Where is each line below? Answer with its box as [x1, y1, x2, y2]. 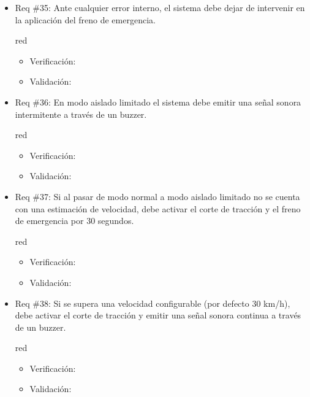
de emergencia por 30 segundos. [15, 214, 134, 227]
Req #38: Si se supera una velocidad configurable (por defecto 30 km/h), [15, 296, 290, 309]
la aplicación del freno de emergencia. [15, 13, 156, 26]
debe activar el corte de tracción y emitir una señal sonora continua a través [15, 309, 301, 322]
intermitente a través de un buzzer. [15, 107, 147, 120]
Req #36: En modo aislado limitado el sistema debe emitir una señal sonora [15, 95, 301, 108]
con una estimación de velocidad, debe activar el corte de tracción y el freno [15, 202, 301, 215]
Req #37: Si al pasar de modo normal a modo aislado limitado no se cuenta [15, 190, 300, 202]
